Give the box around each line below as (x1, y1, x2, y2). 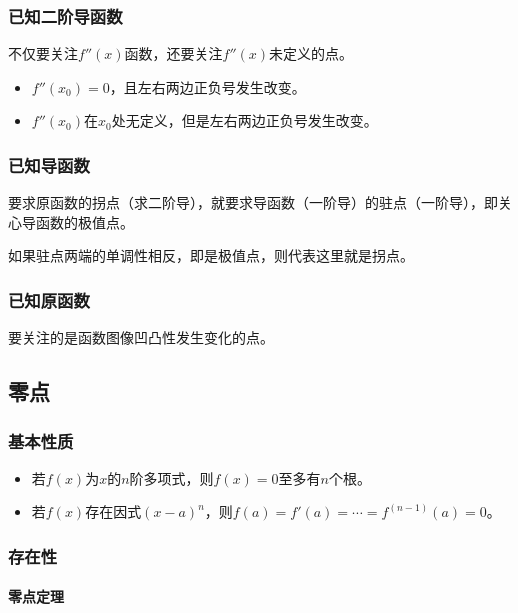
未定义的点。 (269, 43, 354, 64)
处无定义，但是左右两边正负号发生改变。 (111, 110, 378, 131)
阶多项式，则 (129, 467, 214, 488)
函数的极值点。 (35, 211, 134, 232)
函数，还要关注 (124, 43, 223, 64)
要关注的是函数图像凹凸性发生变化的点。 (8, 327, 274, 348)
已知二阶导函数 (8, 3, 123, 28)
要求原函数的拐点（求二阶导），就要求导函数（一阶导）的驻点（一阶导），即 (8, 192, 498, 213)
